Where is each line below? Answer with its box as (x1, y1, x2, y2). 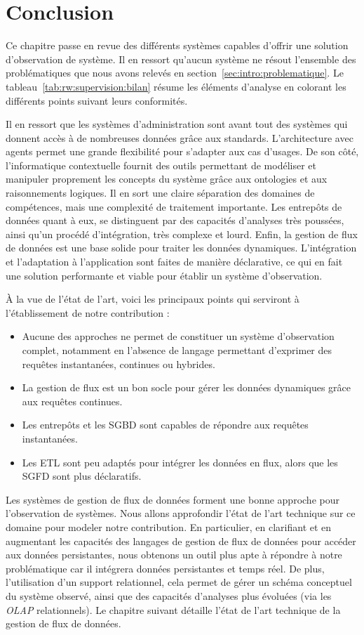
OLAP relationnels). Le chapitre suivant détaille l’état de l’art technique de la (6, 602, 341, 617)
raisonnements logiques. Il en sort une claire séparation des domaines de (6, 185, 315, 200)
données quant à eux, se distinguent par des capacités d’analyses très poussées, (6, 213, 344, 228)
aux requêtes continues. (22, 393, 123, 408)
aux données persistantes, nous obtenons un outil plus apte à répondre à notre (6, 547, 342, 562)
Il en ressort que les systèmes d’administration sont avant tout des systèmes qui (6, 117, 348, 131)
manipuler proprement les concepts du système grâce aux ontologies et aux (6, 171, 328, 186)
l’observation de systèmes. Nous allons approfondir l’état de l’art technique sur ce (6, 506, 356, 521)
